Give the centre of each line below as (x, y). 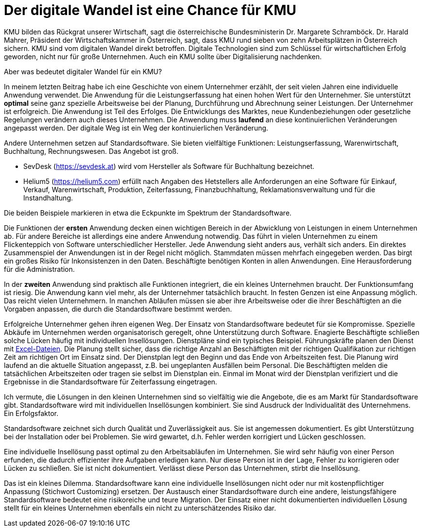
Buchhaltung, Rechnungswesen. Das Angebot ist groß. (91, 151)
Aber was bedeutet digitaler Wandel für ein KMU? (83, 71)
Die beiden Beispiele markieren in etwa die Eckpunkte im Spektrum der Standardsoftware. (148, 213)
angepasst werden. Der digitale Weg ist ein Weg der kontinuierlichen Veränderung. (136, 128)
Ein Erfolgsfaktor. (31, 413)
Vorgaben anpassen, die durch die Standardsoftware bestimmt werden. (118, 309)
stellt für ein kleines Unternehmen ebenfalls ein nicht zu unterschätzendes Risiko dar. (140, 508)
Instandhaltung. (48, 198)
